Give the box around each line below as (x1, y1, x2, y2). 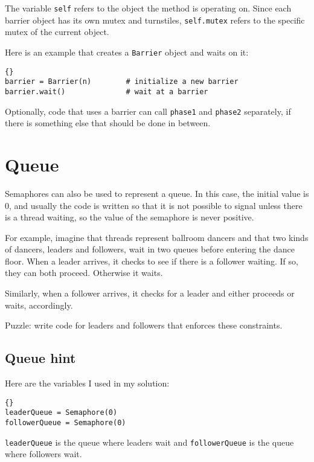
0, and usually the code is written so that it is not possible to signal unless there (5, 199, 303, 211)
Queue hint (5, 348, 76, 367)
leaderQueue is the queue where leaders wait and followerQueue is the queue (5, 435, 294, 448)
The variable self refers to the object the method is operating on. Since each (5, 2, 292, 14)
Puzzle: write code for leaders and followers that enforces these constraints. (5, 319, 283, 332)
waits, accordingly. (5, 298, 73, 311)
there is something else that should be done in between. (5, 117, 211, 129)
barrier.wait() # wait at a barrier (5, 87, 208, 96)
